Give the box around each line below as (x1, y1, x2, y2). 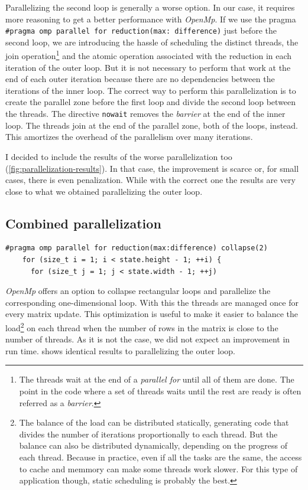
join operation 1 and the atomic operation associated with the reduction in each (5, 48, 292, 62)
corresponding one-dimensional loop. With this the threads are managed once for (5, 296, 299, 308)
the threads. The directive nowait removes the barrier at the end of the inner (5, 107, 286, 120)
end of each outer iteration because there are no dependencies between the (5, 73, 275, 85)
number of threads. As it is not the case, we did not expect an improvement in (5, 333, 290, 345)
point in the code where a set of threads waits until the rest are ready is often (19, 385, 301, 397)
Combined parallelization (5, 214, 161, 232)
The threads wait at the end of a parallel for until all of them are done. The (19, 373, 294, 386)
